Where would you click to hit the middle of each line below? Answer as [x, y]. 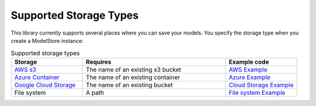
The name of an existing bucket [129, 85]
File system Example [257, 93]
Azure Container [37, 77]
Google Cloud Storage [45, 85]
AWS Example [248, 69]
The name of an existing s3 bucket [133, 69]
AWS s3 [25, 69]
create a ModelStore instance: [47, 40]
